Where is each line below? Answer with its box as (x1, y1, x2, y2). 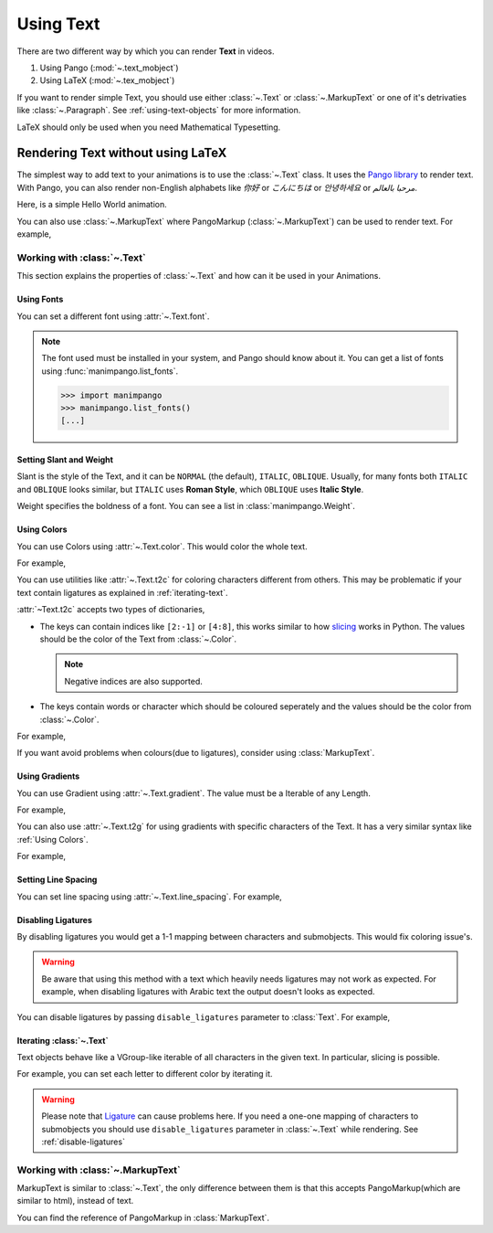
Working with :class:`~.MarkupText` (16, 1164, 182, 1176)
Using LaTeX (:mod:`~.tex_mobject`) (39, 75, 175, 86)
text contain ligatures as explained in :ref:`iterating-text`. (16, 587, 228, 598)
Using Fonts (16, 293, 64, 305)
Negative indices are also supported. (64, 675, 203, 686)
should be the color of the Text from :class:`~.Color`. (39, 633, 237, 644)
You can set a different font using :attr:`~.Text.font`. (16, 311, 210, 322)
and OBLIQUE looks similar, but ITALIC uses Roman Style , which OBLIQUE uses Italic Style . (16, 484, 364, 494)
